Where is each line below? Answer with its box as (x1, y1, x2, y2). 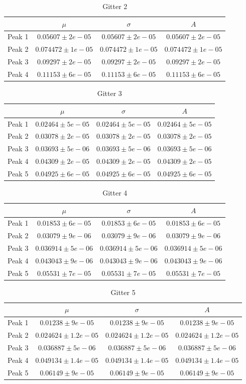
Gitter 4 (102, 187, 128, 198)
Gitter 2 (102, 1, 128, 11)
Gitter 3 (97, 88, 122, 99)
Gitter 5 (110, 286, 136, 297)
